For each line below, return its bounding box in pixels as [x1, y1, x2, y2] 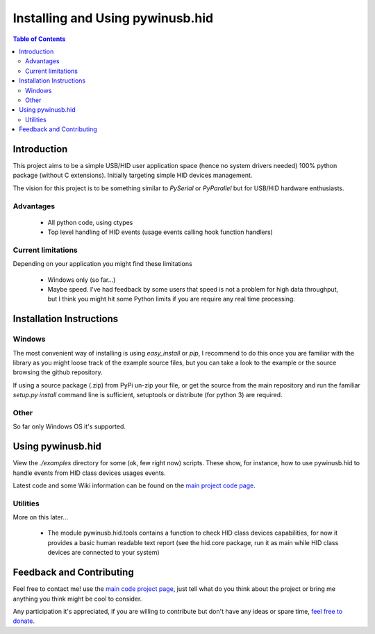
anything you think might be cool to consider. [12, 594, 142, 603]
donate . [12, 617, 35, 625]
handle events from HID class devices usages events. [12, 469, 166, 477]
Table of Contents [12, 35, 66, 43]
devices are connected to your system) [47, 549, 160, 557]
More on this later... [12, 513, 69, 522]
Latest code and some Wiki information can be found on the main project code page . [12, 481, 256, 490]
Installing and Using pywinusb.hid [12, 10, 214, 26]
